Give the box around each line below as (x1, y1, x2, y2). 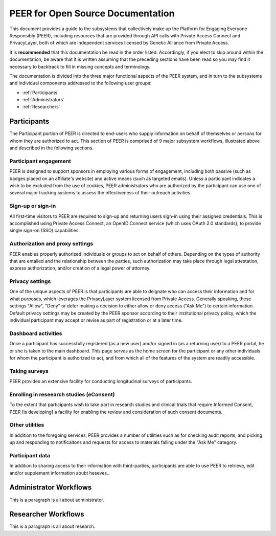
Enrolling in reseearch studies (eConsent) (9, 391, 115, 398)
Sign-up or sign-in (9, 203, 56, 210)
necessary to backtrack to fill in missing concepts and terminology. (9, 63, 151, 70)
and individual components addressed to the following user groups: (9, 80, 152, 86)
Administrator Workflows (9, 483, 92, 492)
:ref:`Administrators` (22, 97, 65, 103)
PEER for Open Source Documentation (9, 8, 175, 19)
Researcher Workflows (9, 510, 84, 519)
